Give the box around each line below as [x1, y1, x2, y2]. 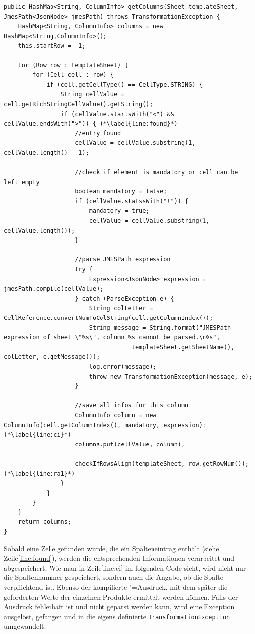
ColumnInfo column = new [75, 411, 156, 419]
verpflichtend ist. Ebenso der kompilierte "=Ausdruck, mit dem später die [4, 582, 228, 592]
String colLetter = [89, 305, 153, 312]
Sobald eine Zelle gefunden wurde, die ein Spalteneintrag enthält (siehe [4, 543, 219, 553]
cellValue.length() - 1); [4, 149, 89, 156]
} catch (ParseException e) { [75, 295, 174, 302]
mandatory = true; [89, 207, 150, 215]
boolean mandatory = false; [75, 188, 167, 195]
